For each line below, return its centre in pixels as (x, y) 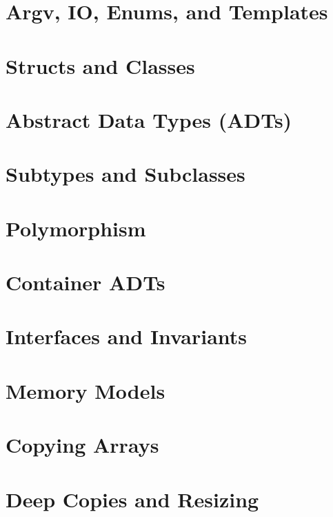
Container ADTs (85, 282)
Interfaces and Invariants (127, 336)
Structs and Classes (100, 65)
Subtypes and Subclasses (125, 174)
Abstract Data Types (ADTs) (149, 119)
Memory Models (85, 390)
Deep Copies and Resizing (132, 499)
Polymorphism (76, 228)
